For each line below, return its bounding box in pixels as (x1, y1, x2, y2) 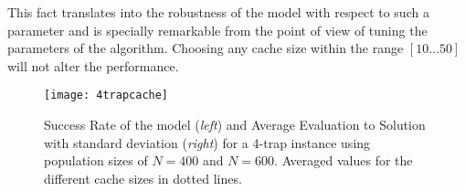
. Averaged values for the (274, 151, 413, 170)
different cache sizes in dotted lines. (44, 168, 242, 187)
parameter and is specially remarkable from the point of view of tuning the (7, 20, 428, 39)
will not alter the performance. (7, 56, 179, 75)
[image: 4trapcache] (44, 89, 169, 102)
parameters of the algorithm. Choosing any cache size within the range (7, 38, 404, 58)
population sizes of (44, 151, 148, 170)
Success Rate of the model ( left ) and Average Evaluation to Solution (44, 115, 426, 134)
